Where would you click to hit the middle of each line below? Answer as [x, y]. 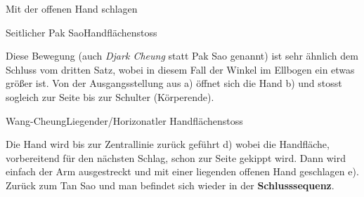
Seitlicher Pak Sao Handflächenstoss [82, 32]
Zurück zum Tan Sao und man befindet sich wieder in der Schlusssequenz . [170, 185]
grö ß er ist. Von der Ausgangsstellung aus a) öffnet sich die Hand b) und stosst [174, 83]
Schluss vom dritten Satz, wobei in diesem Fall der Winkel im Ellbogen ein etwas [180, 69]
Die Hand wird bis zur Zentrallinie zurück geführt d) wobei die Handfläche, [168, 144]
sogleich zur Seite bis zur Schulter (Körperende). [110, 96]
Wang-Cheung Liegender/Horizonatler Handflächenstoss [124, 120]
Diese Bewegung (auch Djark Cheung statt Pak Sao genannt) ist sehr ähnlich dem [182, 56]
